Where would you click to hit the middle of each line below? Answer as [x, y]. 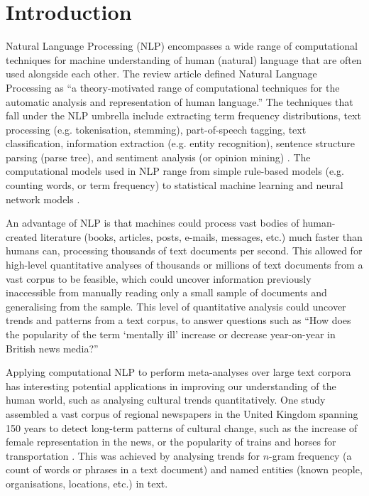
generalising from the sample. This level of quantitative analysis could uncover [176, 306]
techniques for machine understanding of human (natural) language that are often [184, 59]
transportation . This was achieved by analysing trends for [133, 455]
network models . [43, 199]
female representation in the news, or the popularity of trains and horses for [171, 442]
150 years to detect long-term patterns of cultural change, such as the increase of [182, 427]
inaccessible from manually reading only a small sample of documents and [166, 292]
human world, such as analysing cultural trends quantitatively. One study [166, 400]
